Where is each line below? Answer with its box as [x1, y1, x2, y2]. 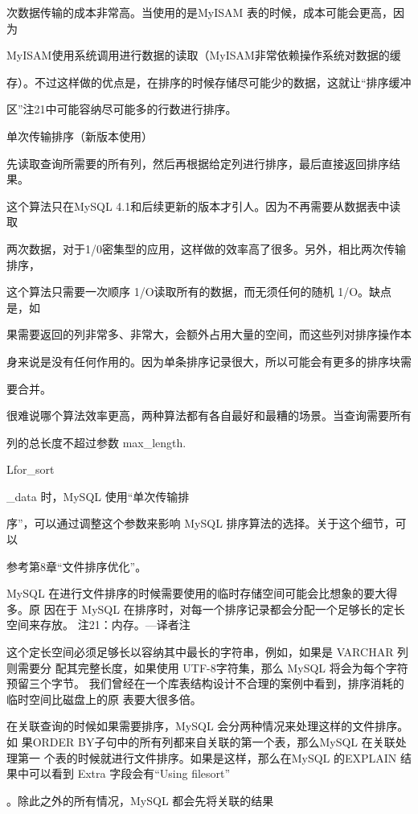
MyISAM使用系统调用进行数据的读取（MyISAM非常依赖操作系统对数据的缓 [6, 47, 401, 64]
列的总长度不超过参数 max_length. [6, 434, 186, 450]
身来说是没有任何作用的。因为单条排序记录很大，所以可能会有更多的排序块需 [6, 352, 412, 369]
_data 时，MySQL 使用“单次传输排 [6, 487, 190, 504]
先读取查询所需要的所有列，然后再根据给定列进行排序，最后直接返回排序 [6, 154, 389, 171]
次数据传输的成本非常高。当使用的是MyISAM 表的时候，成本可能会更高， [6, 4, 394, 20]
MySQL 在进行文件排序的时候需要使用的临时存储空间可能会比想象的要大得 [6, 585, 398, 602]
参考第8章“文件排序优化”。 [6, 557, 147, 574]
